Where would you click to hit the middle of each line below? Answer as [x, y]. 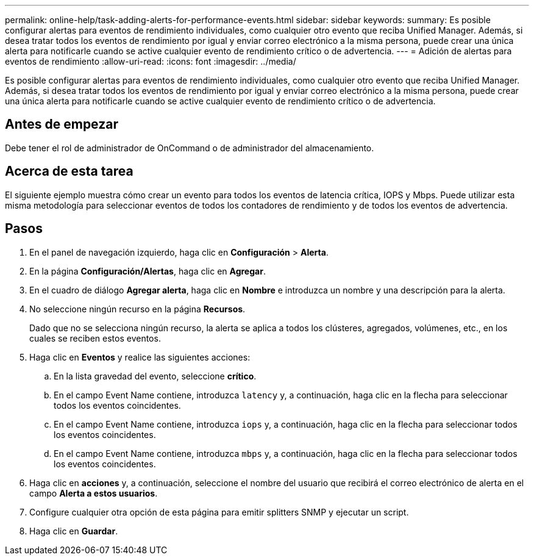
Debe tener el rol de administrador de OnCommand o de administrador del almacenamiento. [190, 148]
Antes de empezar [62, 124]
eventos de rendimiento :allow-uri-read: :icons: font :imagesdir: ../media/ [151, 61]
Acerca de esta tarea [69, 171]
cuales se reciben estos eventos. [95, 338]
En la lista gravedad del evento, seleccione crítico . [155, 376]
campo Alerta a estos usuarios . [94, 493]
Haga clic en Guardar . [74, 531]
